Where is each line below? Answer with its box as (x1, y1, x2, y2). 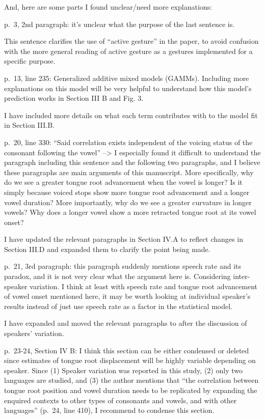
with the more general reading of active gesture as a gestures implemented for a (4, 45, 253, 56)
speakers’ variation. (4, 328, 64, 339)
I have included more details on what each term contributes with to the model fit (4, 109, 258, 120)
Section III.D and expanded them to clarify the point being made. (4, 243, 210, 254)
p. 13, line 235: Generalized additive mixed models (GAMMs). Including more (4, 72, 249, 83)
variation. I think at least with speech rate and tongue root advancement (30, 281, 257, 291)
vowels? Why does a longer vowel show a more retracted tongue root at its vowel (4, 207, 256, 217)
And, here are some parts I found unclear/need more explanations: (4, 2, 212, 12)
